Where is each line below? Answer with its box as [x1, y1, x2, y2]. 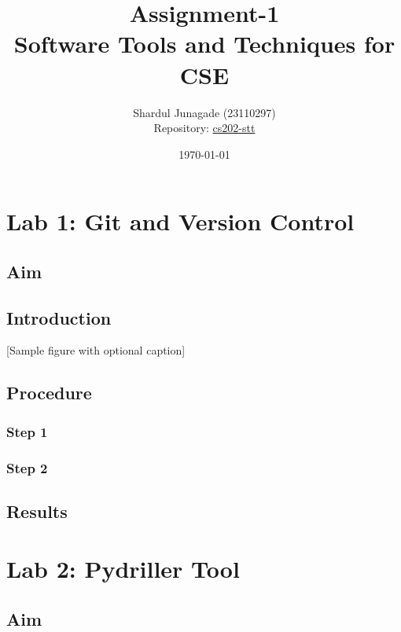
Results [6, 498, 68, 523]
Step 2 [6, 457, 48, 477]
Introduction [6, 305, 112, 329]
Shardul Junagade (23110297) [133, 104, 276, 120]
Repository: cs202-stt [153, 119, 256, 136]
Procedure [6, 380, 92, 405]
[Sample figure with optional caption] [6, 342, 186, 358]
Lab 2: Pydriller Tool [6, 553, 240, 585]
